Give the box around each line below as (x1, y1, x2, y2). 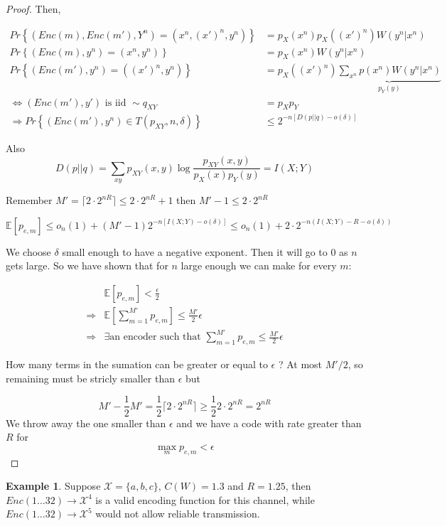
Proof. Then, (6, 1, 61, 16)
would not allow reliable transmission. (95, 506, 260, 521)
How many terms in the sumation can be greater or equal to (6, 357, 268, 372)
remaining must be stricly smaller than (6, 370, 175, 385)
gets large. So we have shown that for (6, 258, 168, 273)
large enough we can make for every (181, 258, 337, 273)
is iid (104, 97, 126, 108)
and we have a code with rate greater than (176, 415, 362, 430)
